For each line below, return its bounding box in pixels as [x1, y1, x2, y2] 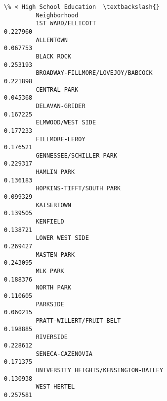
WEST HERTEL [36, 383, 75, 391]
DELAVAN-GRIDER [36, 102, 85, 110]
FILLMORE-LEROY [36, 135, 85, 143]
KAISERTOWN [36, 201, 72, 209]
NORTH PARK [36, 284, 72, 291]
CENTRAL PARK [36, 86, 79, 93]
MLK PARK [36, 268, 64, 275]
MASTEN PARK [36, 251, 75, 258]
